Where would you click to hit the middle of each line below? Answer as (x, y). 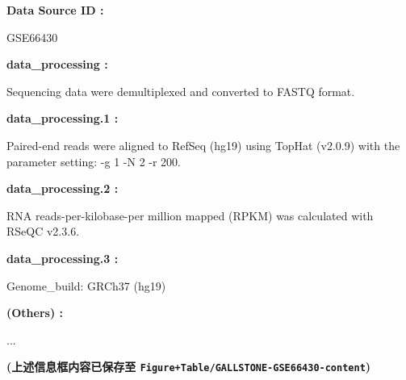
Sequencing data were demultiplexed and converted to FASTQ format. (181, 91)
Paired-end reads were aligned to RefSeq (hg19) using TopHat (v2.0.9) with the (203, 145)
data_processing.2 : (63, 188)
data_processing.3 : (63, 258)
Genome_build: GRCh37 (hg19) (86, 285)
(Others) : (35, 313)
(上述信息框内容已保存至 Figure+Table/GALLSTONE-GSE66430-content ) (189, 367)
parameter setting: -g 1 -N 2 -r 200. (94, 161)
